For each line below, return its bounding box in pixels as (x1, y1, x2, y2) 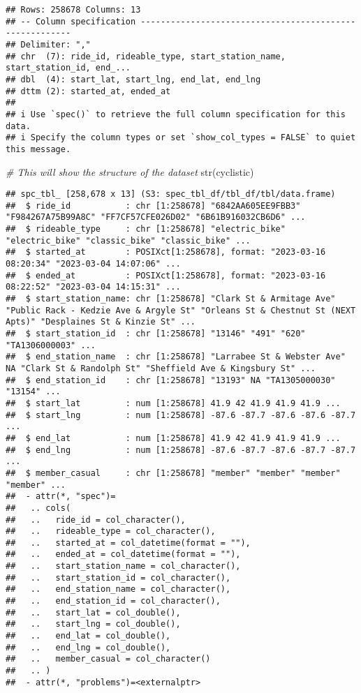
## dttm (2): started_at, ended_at (6, 86, 171, 96)
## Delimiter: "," (6, 39, 91, 50)
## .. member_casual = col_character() (6, 654, 211, 664)
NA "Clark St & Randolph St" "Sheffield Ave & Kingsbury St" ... (6, 363, 316, 373)
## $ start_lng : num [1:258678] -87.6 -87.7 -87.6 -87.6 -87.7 (6, 410, 356, 420)
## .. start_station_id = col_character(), (6, 572, 231, 583)
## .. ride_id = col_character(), (6, 514, 186, 525)
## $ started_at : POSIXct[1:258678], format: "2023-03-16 (6, 247, 326, 258)
